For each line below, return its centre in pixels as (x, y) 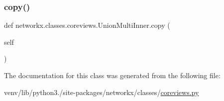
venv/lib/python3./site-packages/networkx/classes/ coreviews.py (102, 92)
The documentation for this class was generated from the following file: (112, 75)
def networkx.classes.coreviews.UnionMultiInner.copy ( (87, 25)
